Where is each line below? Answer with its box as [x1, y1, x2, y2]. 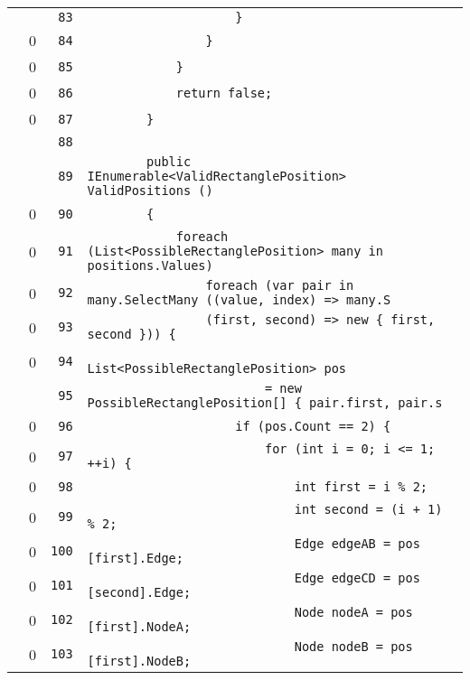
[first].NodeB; [87, 654, 192, 668]
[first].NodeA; [87, 619, 192, 634]
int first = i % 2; [294, 479, 428, 494]
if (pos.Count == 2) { [235, 418, 391, 433]
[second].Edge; [87, 585, 192, 600]
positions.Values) [87, 258, 213, 273]
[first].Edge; [87, 551, 183, 565]
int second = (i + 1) [294, 502, 443, 517]
